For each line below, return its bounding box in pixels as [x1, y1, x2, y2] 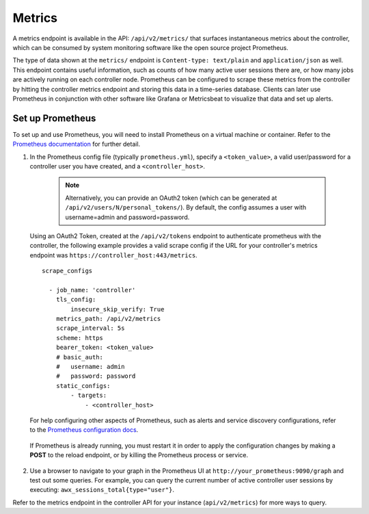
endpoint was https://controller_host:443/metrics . [29, 250, 197, 259]
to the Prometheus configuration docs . [29, 426, 139, 434]
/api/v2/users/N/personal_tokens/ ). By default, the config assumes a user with [65, 203, 307, 211]
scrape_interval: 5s [55, 324, 125, 332]
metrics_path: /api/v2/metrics [55, 315, 161, 323]
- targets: [70, 391, 107, 400]
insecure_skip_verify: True [70, 305, 165, 313]
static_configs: [55, 382, 111, 389]
